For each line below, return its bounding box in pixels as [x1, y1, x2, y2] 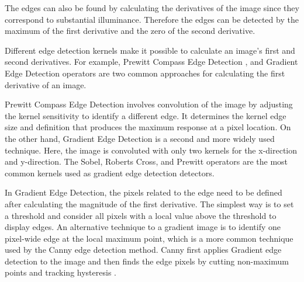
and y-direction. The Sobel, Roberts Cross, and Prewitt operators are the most [5, 155, 288, 168]
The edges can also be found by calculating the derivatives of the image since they [5, 2, 299, 13]
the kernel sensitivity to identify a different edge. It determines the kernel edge [5, 109, 286, 121]
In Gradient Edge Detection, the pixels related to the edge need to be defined [5, 186, 282, 199]
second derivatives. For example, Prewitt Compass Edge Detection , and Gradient [5, 55, 298, 68]
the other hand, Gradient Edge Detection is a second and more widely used [5, 132, 275, 144]
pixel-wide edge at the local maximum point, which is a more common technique [5, 232, 293, 244]
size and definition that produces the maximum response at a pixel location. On [5, 121, 291, 133]
